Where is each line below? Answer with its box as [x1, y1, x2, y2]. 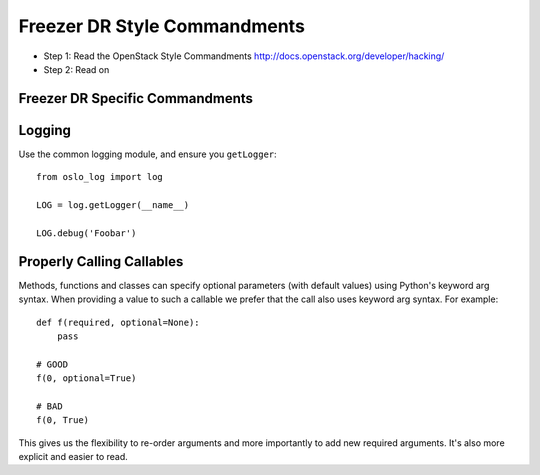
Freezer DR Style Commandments [18, 15, 305, 37]
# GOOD [36, 358, 69, 370]
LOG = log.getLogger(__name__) [36, 200, 190, 211]
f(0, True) [36, 415, 90, 426]
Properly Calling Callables [18, 253, 184, 270]
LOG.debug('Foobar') [36, 227, 137, 239]
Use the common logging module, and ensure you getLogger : [18, 148, 277, 160]
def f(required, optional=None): [36, 316, 200, 328]
